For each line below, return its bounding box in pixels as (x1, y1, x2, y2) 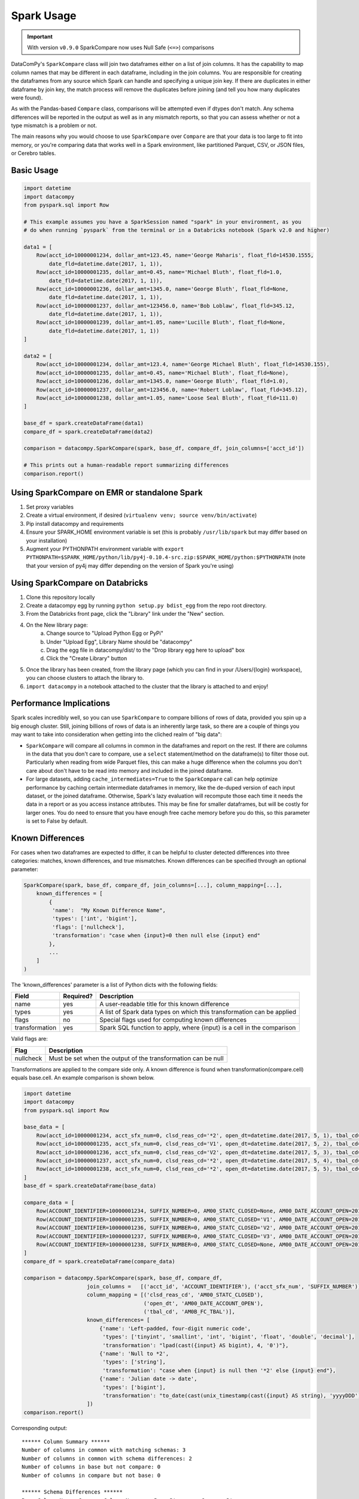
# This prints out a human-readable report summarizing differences (23, 462, 229, 469)
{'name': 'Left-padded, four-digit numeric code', (99, 1325, 251, 1332)
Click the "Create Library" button (46, 655, 127, 662)
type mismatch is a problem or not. (11, 122, 97, 129)
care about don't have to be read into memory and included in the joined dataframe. (26, 767, 233, 774)
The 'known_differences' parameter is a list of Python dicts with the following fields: (11, 981, 218, 988)
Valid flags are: (11, 1035, 48, 1043)
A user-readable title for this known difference (99, 1000, 230, 1009)
